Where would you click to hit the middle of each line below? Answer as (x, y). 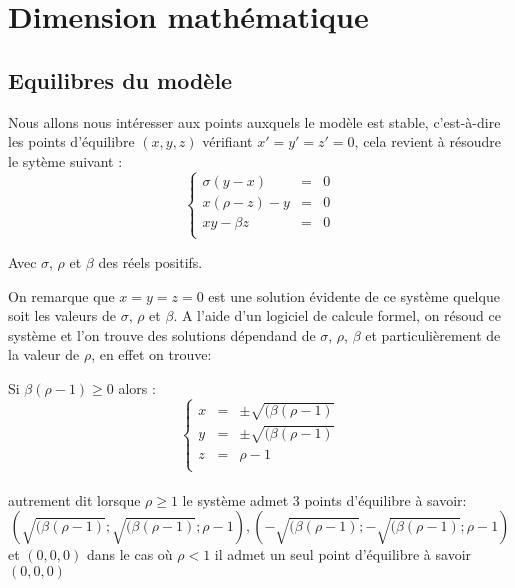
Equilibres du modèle (120, 79)
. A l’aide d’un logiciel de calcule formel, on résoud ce (337, 315)
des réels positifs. (150, 261)
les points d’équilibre (71, 141)
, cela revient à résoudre (428, 141)
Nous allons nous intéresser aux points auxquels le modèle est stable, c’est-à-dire (254, 121)
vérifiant (227, 141)
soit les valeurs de (62, 315)
